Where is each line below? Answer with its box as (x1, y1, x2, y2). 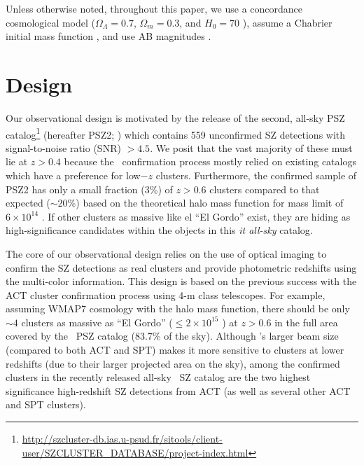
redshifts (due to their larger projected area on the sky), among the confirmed (6, 356, 340, 370)
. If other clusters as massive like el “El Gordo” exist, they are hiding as (41, 209, 351, 223)
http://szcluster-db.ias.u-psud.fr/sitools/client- (22, 431, 223, 446)
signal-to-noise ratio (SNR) (6, 140, 121, 155)
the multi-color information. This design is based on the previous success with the (6, 274, 357, 289)
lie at (6, 154, 28, 169)
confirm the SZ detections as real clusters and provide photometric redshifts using (6, 260, 357, 275)
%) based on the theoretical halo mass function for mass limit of (67, 195, 344, 210)
